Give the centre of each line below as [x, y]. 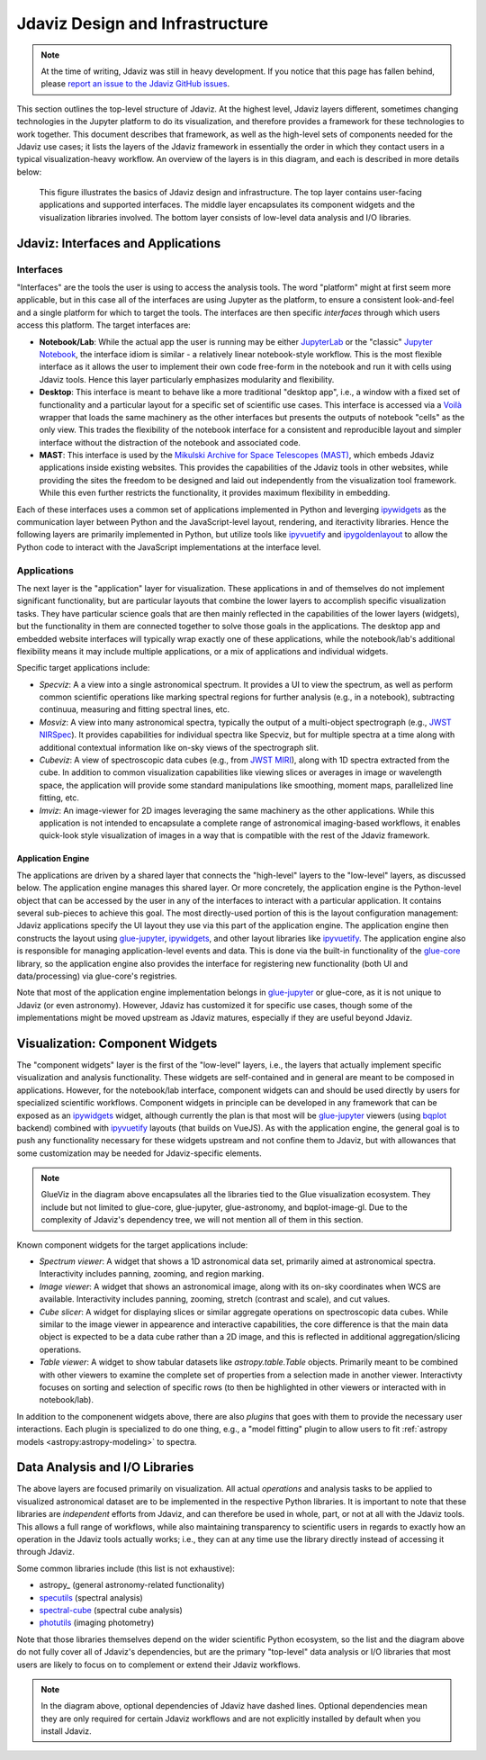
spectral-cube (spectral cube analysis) [111, 1610]
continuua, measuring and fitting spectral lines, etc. [134, 709]
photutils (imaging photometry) [97, 1623]
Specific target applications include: [83, 668]
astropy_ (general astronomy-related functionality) [132, 1585]
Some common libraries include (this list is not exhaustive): [126, 1568]
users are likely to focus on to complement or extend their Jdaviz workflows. [158, 1665]
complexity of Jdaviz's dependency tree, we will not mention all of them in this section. [202, 1220]
